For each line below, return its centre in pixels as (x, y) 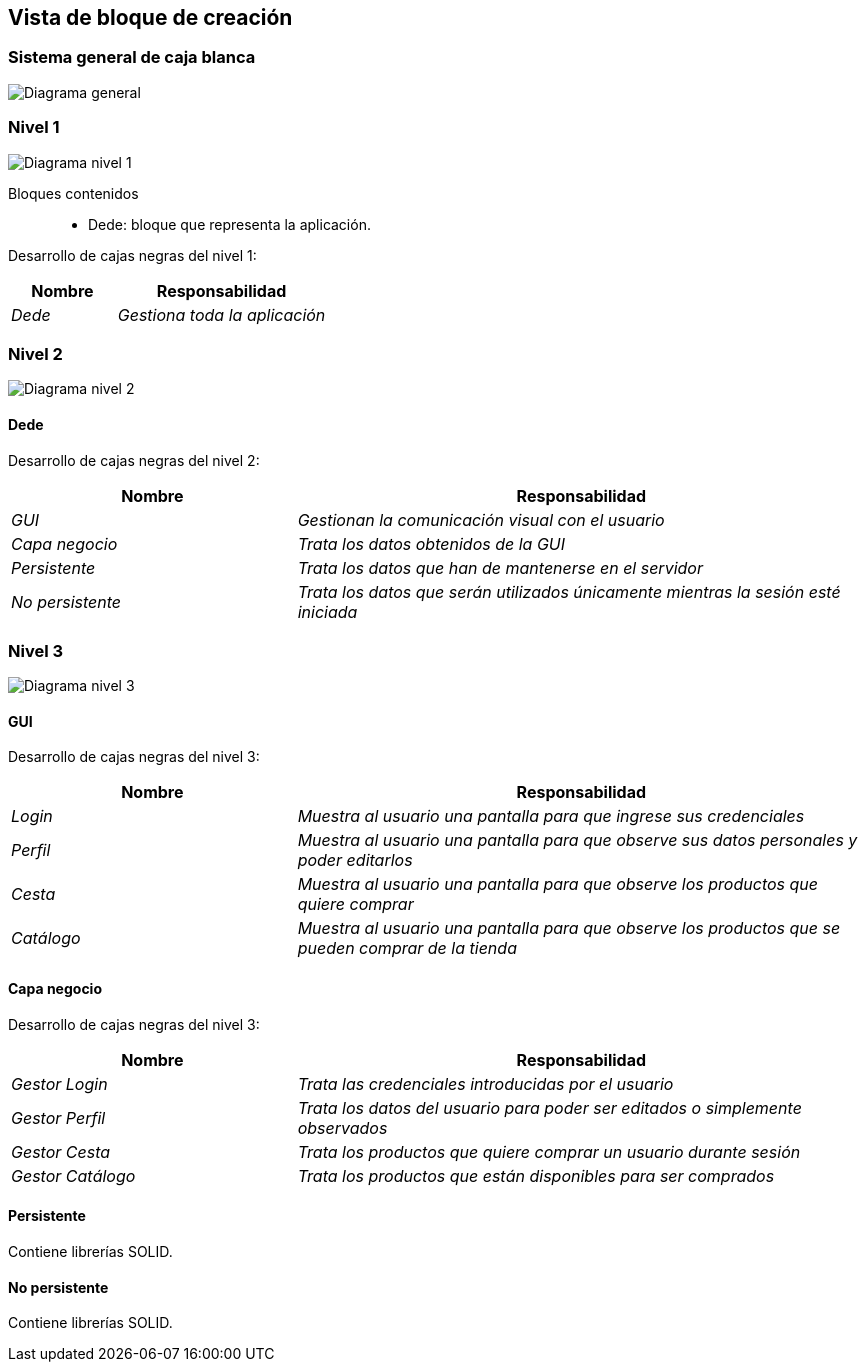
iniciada (327, 611)
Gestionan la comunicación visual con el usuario (481, 519)
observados (342, 1127)
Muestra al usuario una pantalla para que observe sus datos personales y (577, 840)
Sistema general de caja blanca (132, 57)
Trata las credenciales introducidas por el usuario (485, 1083)
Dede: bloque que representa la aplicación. (229, 224)
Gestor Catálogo (73, 1175)
